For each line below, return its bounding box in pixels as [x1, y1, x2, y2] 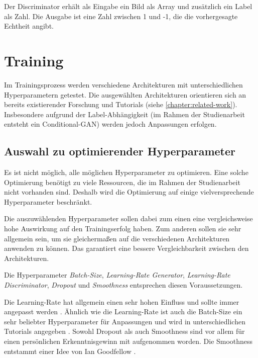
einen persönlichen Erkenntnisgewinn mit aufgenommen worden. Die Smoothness [4, 335, 253, 346]
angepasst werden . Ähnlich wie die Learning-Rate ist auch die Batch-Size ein [4, 306, 242, 317]
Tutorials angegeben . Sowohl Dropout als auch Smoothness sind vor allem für [4, 326, 245, 336]
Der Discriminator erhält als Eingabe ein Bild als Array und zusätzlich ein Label [4, 1, 252, 11]
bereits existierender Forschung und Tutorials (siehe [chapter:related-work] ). [4, 99, 237, 110]
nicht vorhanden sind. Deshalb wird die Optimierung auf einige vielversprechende [4, 187, 254, 197]
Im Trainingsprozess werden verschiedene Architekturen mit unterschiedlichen [4, 79, 243, 89]
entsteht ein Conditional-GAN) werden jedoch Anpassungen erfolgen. [4, 119, 217, 129]
